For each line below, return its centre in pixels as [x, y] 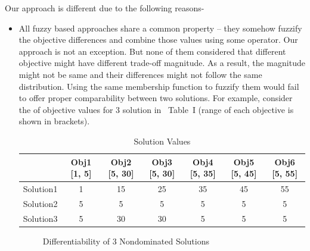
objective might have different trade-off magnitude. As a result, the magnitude [162, 63]
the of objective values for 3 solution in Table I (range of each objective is [156, 109]
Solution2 [40, 203]
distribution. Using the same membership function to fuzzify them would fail [159, 86]
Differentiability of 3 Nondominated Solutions [126, 241]
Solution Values [162, 141]
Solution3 [40, 218]
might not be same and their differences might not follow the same [140, 74]
